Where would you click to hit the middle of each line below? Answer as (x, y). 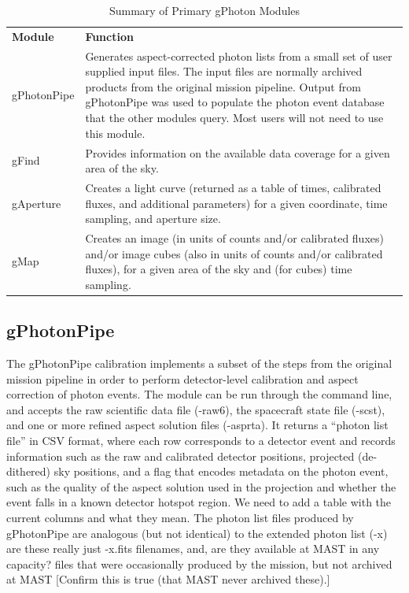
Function (109, 36)
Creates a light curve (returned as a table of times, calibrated (233, 187)
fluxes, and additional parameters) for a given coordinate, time (236, 203)
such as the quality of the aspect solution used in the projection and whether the (201, 486)
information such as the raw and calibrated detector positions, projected (181, 456)
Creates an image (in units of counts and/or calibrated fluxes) (234, 237)
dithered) (29, 471)
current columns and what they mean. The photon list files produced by (180, 517)
